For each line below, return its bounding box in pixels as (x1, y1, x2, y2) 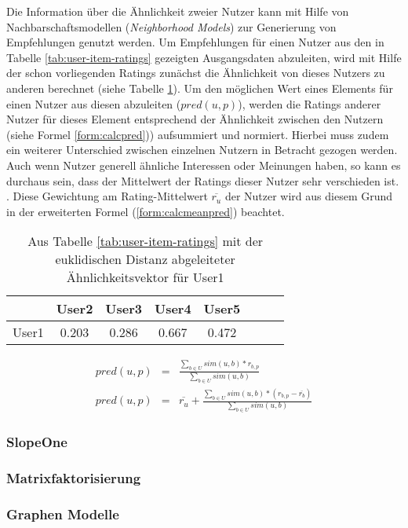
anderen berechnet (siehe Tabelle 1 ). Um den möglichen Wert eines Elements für (6, 79, 393, 96)
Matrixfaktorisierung (6, 468, 141, 488)
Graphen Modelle (6, 504, 119, 523)
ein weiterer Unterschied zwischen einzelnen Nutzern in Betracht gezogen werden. (6, 141, 398, 158)
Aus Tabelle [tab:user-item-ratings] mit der (27, 232, 264, 251)
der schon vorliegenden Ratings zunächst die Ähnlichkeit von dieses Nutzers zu (6, 64, 385, 81)
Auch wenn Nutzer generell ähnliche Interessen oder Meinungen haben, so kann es (6, 156, 401, 173)
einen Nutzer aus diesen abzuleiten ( (6, 95, 181, 112)
